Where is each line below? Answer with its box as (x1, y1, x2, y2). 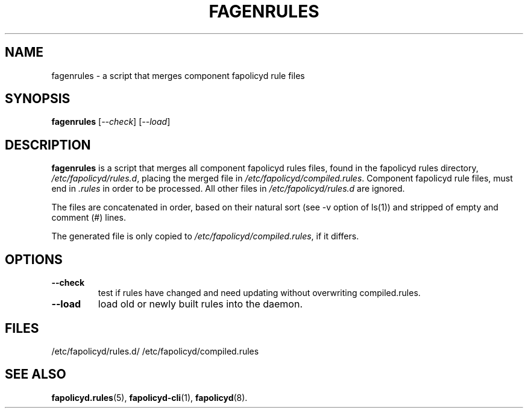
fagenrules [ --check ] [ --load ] (51, 116, 171, 127)
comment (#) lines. (51, 212, 126, 223)
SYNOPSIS (5, 91, 71, 107)
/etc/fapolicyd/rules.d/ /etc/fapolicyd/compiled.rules (51, 345, 259, 356)
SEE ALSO (5, 367, 66, 382)
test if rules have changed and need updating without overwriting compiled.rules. (98, 288, 421, 298)
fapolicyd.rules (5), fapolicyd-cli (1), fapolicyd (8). (51, 392, 248, 403)
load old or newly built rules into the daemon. (98, 298, 303, 311)
